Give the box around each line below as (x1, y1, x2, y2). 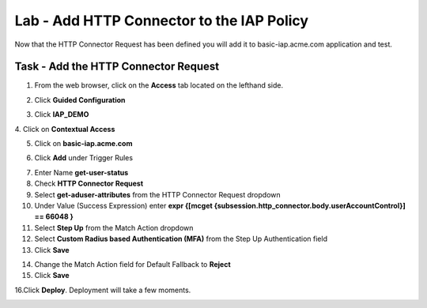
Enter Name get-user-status (34, 167, 129, 177)
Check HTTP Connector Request (34, 178, 144, 189)
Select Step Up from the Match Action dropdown (34, 223, 194, 232)
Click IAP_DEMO (34, 110, 89, 119)
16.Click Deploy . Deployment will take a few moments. (14, 285, 191, 295)
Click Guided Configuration (34, 95, 126, 104)
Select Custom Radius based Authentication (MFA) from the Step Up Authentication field (34, 234, 328, 244)
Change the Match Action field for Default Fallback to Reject (34, 259, 231, 269)
